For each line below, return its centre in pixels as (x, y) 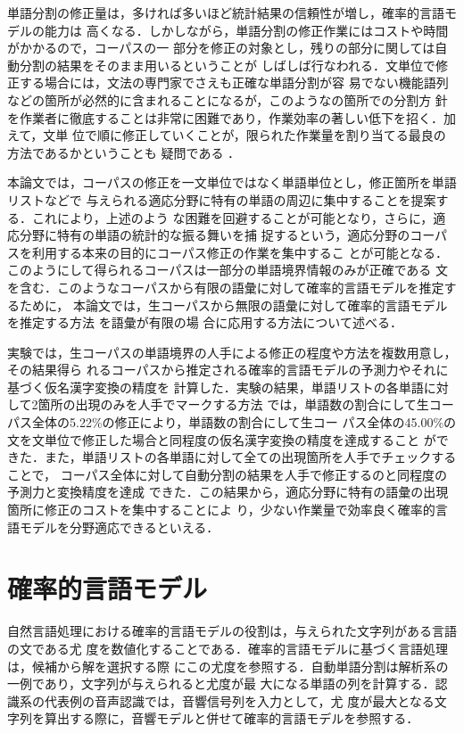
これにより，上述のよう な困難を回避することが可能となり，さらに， (232, 217)
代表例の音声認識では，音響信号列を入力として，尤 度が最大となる (239, 700)
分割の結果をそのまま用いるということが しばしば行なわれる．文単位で (227, 65)
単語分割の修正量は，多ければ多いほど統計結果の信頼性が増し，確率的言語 (226, 12)
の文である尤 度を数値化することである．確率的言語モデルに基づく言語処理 (228, 648)
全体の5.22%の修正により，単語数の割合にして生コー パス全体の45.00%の (244, 422)
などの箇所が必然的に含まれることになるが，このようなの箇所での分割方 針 (228, 99)
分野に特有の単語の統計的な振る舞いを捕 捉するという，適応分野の (215, 235)
